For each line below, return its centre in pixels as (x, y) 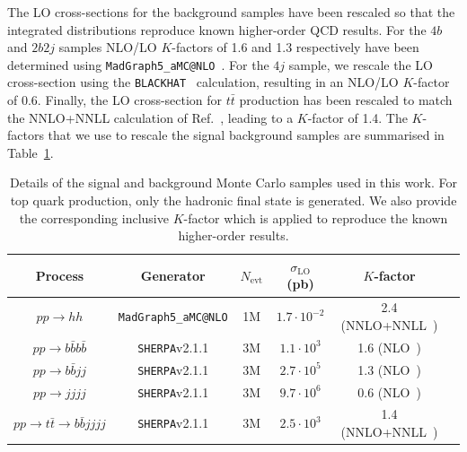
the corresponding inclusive (94, 217)
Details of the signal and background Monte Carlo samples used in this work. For (233, 183)
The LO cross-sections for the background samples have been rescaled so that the (231, 12)
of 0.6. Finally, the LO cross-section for (115, 100)
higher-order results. (233, 235)
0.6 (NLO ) (389, 391)
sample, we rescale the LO (361, 64)
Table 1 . (31, 152)
